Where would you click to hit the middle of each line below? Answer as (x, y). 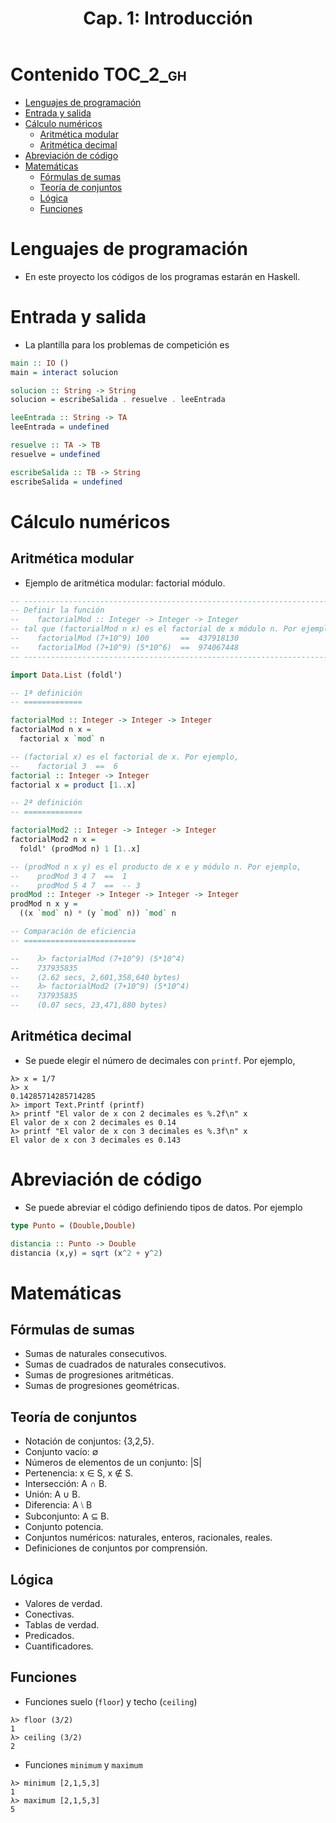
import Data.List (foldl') (66, 675)
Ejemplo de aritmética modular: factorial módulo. (125, 583)
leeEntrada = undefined (60, 427)
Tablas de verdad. (62, 1625)
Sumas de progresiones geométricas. (102, 1386)
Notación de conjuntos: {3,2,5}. (89, 1441)
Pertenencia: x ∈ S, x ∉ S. (79, 1473)
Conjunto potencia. (64, 1527)
